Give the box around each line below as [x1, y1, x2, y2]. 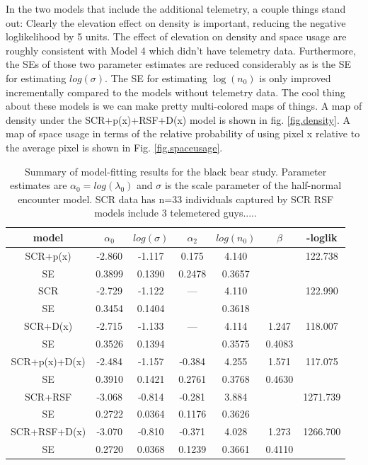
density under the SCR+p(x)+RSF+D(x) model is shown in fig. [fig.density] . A [6, 112, 350, 127]
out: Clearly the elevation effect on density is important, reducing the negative [6, 15, 346, 30]
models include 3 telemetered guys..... [94, 205, 257, 220]
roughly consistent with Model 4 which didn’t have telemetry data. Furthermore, [6, 42, 356, 57]
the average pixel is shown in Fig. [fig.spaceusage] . [6, 139, 223, 154]
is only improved [259, 70, 331, 85]
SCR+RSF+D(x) [11, 424, 86, 439]
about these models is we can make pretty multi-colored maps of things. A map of [6, 98, 362, 113]
